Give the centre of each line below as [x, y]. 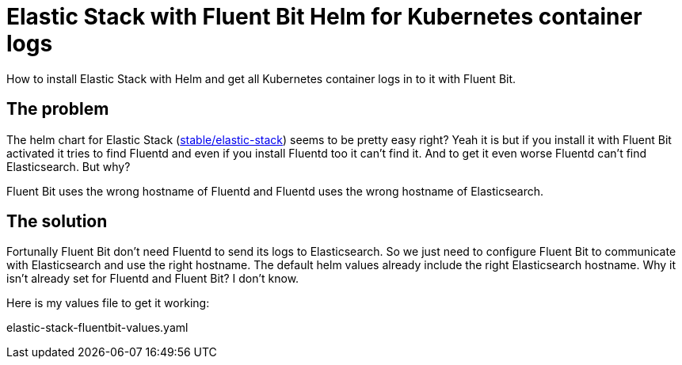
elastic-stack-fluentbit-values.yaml [97, 328]
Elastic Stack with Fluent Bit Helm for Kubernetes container [324, 17]
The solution [57, 222]
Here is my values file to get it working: [108, 303]
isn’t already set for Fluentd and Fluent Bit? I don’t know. [153, 279]
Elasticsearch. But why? [69, 166]
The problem [58, 109]
